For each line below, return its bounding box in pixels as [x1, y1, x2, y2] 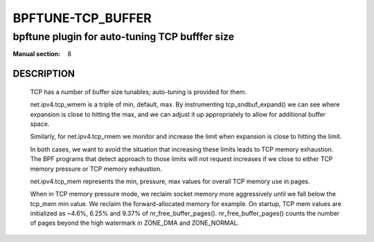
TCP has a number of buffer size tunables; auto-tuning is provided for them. [30, 87, 247, 96]
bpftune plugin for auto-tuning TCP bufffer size [12, 30, 235, 43]
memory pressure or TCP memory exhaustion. [30, 165, 163, 173]
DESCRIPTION [12, 68, 75, 80]
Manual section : [12, 50, 61, 58]
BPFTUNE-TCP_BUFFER [12, 10, 152, 26]
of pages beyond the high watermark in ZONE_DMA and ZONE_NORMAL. [30, 218, 240, 227]
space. [30, 120, 50, 128]
